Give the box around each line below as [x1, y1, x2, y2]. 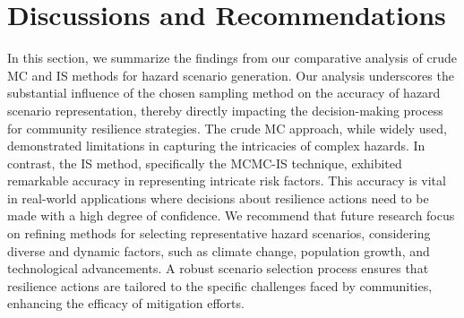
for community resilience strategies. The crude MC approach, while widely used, [7, 118, 447, 137]
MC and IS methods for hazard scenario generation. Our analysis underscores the [7, 65, 454, 84]
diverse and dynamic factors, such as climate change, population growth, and [7, 241, 430, 260]
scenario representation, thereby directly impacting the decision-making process [7, 100, 443, 119]
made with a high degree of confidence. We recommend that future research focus [7, 206, 455, 225]
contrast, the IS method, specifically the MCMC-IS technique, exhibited [7, 153, 402, 172]
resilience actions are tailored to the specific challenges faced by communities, [7, 276, 433, 295]
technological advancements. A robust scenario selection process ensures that [7, 259, 429, 278]
